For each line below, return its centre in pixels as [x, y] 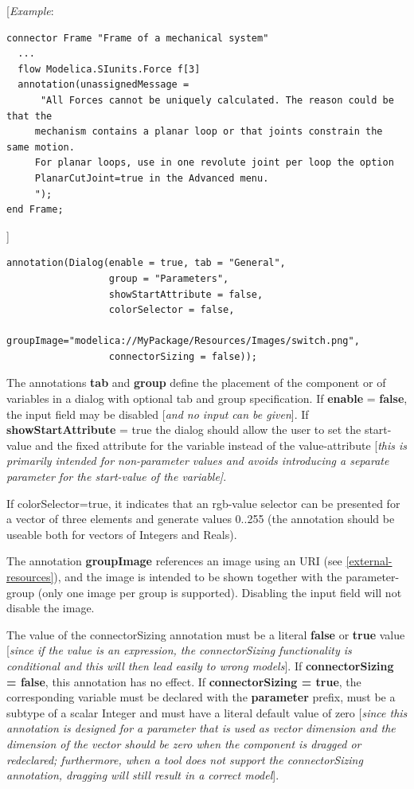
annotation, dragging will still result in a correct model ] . [143, 775]
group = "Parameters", [169, 278]
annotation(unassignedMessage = [103, 85]
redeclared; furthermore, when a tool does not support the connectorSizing [185, 759]
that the [29, 116]
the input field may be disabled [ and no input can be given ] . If [158, 414]
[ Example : [30, 10]
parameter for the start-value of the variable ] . [117, 477]
